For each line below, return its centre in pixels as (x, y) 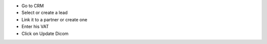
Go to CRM (33, 6)
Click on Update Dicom (45, 33)
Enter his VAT (35, 27)
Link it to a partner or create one (54, 19)
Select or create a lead (44, 13)
